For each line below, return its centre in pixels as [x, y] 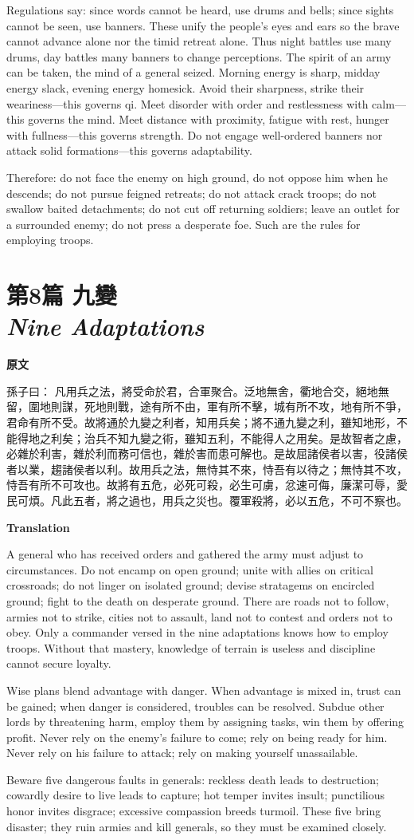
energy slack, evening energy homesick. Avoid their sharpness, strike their [186, 87]
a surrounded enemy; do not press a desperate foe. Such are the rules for [184, 224]
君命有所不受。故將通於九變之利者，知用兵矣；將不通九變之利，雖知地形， [201, 422]
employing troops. [50, 240]
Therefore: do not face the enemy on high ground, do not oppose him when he [197, 177]
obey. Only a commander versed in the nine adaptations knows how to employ [197, 632]
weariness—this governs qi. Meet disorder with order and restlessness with [187, 103]
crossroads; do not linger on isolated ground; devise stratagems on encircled [191, 585]
